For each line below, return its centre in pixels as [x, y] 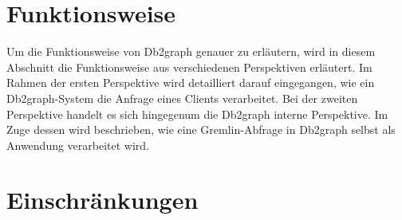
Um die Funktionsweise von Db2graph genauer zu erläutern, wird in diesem [191, 51]
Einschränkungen [102, 200]
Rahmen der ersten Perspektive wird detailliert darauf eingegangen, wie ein [191, 82]
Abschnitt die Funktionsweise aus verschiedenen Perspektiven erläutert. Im [189, 67]
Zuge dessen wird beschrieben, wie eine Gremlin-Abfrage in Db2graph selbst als [201, 130]
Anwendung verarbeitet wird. [78, 145]
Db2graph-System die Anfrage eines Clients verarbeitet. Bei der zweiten [182, 98]
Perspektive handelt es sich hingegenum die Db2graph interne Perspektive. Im [197, 114]
